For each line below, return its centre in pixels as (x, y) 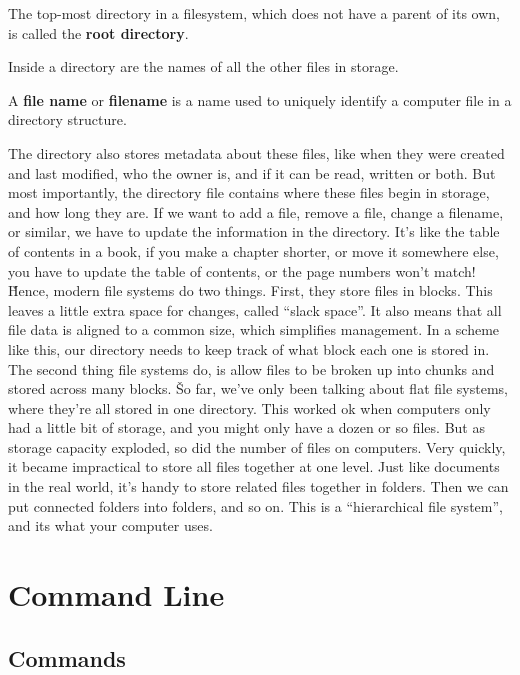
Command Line (116, 594)
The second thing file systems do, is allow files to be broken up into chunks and (251, 368)
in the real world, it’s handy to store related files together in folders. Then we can (258, 486)
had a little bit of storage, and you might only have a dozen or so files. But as (246, 427)
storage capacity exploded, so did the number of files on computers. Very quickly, (257, 446)
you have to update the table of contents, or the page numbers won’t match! (242, 270)
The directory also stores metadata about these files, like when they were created (256, 152)
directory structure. (67, 119)
